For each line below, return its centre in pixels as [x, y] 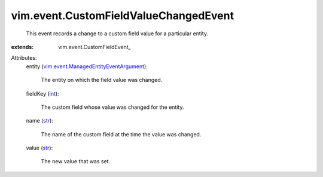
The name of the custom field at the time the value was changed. [121, 134]
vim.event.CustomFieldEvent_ [95, 47]
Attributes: [24, 58]
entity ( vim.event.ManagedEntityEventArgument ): [87, 66]
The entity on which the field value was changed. [102, 80]
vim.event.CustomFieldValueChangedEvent [123, 16]
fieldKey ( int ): [42, 93]
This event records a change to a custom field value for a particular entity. [117, 33]
